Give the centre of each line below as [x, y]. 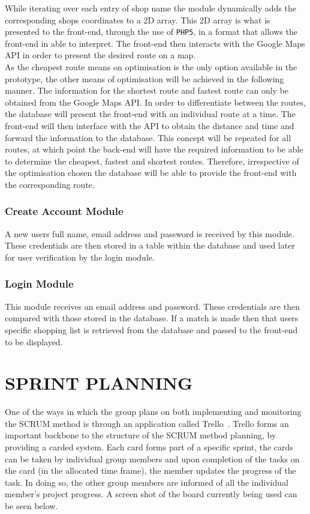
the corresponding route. [50, 184]
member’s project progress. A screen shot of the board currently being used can [151, 494]
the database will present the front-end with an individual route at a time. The [150, 114]
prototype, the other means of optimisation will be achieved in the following [145, 78]
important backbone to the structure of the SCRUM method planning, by [141, 435]
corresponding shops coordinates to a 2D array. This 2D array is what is [138, 20]
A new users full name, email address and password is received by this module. [150, 233]
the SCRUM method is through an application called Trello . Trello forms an [147, 423]
